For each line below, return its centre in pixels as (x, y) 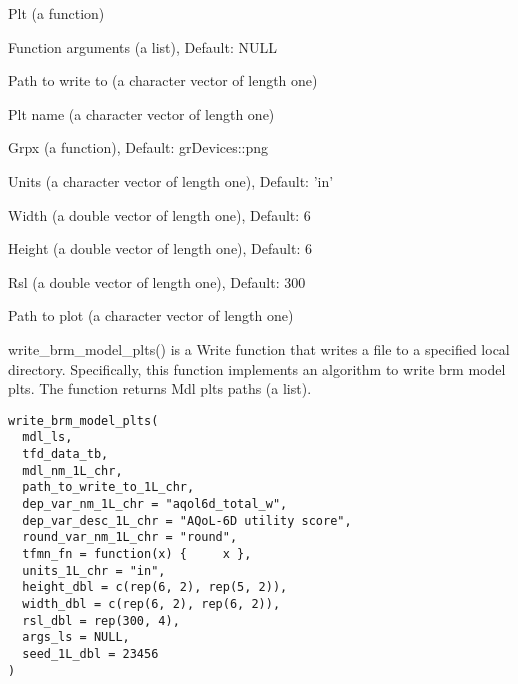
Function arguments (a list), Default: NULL (142, 46)
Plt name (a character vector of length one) (141, 113)
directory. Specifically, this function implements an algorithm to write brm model (257, 368)
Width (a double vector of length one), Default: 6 (159, 214)
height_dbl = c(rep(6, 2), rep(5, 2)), (155, 587)
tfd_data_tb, (65, 454)
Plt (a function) (56, 13)
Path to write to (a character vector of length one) (163, 80)
